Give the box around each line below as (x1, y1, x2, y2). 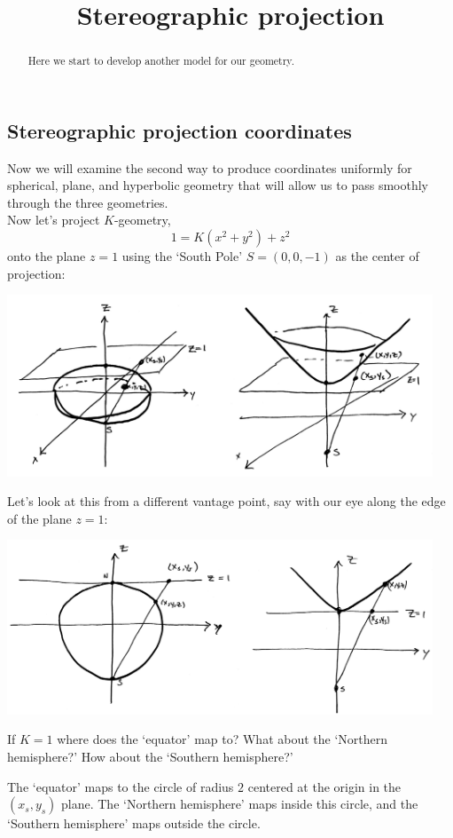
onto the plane (7, 247, 86, 265)
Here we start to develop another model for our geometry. (27, 53, 294, 68)
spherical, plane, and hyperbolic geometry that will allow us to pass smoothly (7, 176, 428, 194)
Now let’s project (7, 210, 100, 229)
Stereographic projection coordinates (7, 116, 352, 144)
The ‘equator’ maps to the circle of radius (7, 777, 234, 795)
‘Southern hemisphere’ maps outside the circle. (7, 814, 261, 833)
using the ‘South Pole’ (121, 247, 243, 265)
